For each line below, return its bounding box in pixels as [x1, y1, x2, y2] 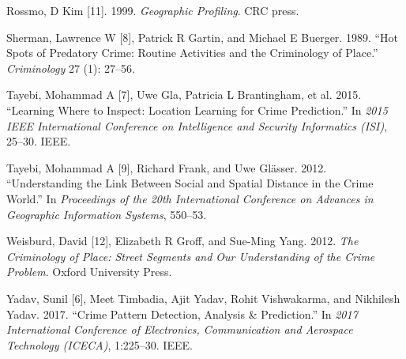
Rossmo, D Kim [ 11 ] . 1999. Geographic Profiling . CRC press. [6, 2, 299, 18]
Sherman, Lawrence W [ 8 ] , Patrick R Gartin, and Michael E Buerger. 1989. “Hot [6, 28, 399, 45]
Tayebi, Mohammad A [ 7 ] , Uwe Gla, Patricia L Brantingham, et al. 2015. [6, 86, 362, 103]
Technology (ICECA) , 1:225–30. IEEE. [6, 336, 193, 353]
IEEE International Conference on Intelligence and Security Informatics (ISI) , [6, 117, 388, 134]
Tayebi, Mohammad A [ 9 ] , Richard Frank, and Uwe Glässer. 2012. [6, 159, 327, 176]
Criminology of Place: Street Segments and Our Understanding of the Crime [6, 248, 375, 264]
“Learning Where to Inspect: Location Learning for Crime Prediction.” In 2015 [6, 101, 388, 118]
